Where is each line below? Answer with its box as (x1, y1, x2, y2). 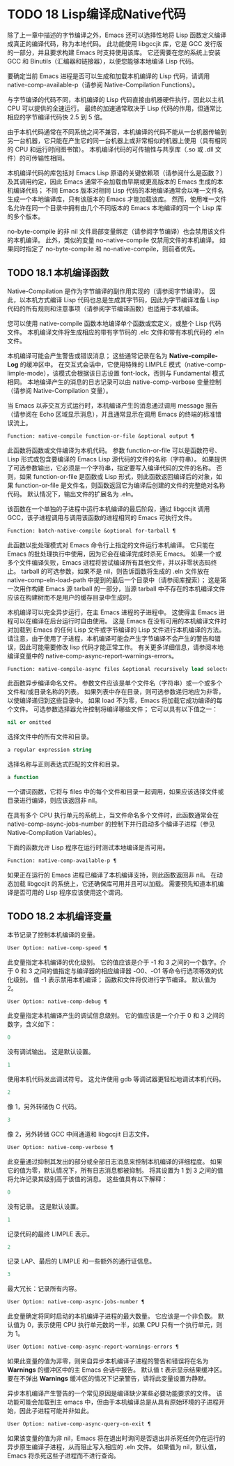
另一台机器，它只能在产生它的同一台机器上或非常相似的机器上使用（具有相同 (7, 136, 227, 145)
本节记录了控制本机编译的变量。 (7, 930, 99, 939)
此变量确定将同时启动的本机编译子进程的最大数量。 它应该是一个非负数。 (7, 1312, 217, 1320)
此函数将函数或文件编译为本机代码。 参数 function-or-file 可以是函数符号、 (7, 446, 221, 454)
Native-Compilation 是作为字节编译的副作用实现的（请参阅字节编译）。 (7, 287, 208, 295)
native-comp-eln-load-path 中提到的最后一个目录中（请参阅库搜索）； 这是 (7, 575, 221, 584)
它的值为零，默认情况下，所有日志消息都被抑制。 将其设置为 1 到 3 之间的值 (7, 1166, 224, 1174)
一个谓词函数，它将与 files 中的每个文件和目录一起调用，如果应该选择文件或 (7, 787, 224, 796)
